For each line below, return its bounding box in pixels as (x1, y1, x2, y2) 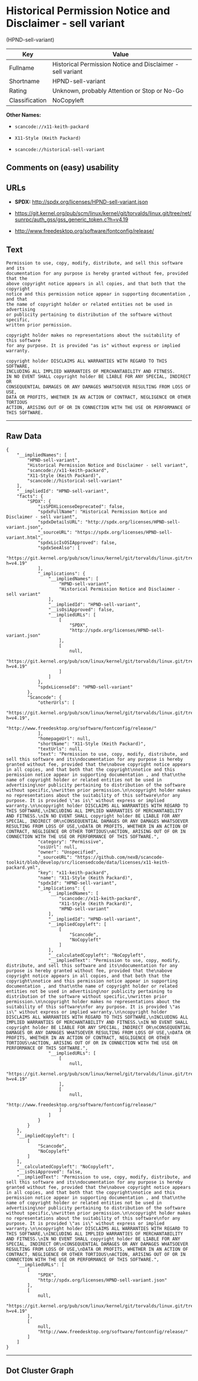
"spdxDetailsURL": (37, 519, 83, 525)
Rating (9, 87, 27, 95)
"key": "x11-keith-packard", (37, 869, 110, 876)
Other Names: (6, 111, 41, 118)
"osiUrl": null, (37, 844, 78, 850)
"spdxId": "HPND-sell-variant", (37, 880, 117, 886)
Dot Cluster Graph (6, 1366, 74, 1376)
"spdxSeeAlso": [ (37, 545, 81, 551)
